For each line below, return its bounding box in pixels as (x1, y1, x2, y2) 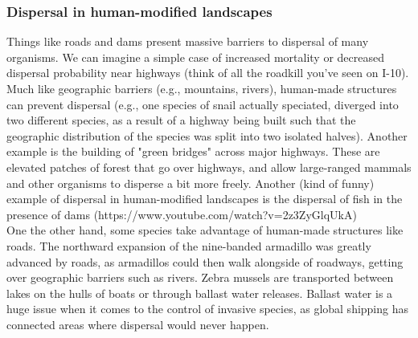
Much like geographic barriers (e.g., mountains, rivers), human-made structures (6, 80, 397, 96)
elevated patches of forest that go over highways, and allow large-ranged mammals (6, 158, 412, 175)
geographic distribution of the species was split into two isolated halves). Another (6, 127, 408, 144)
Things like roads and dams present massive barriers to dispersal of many (6, 33, 369, 50)
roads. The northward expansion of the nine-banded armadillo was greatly (6, 237, 371, 254)
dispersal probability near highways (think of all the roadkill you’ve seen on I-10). (6, 64, 409, 81)
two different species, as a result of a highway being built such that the (6, 112, 356, 128)
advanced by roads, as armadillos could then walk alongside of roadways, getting (6, 253, 404, 270)
